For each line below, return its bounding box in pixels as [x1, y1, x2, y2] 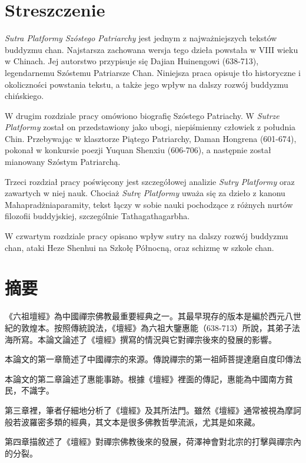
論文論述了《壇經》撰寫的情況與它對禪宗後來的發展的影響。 [45, 333, 277, 345]
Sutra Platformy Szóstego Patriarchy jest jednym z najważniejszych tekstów [5, 32, 277, 44]
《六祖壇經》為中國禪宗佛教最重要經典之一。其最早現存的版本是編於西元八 [5, 310, 293, 322]
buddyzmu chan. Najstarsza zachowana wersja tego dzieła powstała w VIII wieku [5, 43, 298, 55]
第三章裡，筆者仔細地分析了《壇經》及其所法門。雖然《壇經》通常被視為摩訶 [5, 404, 301, 416]
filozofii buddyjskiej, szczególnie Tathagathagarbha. [5, 210, 190, 222]
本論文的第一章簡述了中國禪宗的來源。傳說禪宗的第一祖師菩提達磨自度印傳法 [5, 353, 301, 365]
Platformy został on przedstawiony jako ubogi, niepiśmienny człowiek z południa [5, 121, 296, 133]
